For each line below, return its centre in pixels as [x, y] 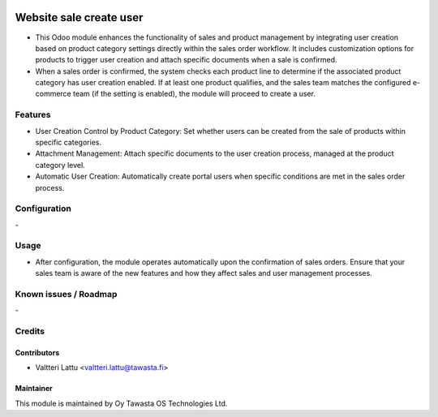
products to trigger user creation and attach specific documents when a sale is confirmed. [186, 60]
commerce [54, 94]
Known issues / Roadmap [66, 294]
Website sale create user [79, 17]
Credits [30, 331]
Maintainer [34, 389]
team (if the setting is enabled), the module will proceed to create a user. [195, 94]
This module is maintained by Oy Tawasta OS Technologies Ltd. [121, 403]
